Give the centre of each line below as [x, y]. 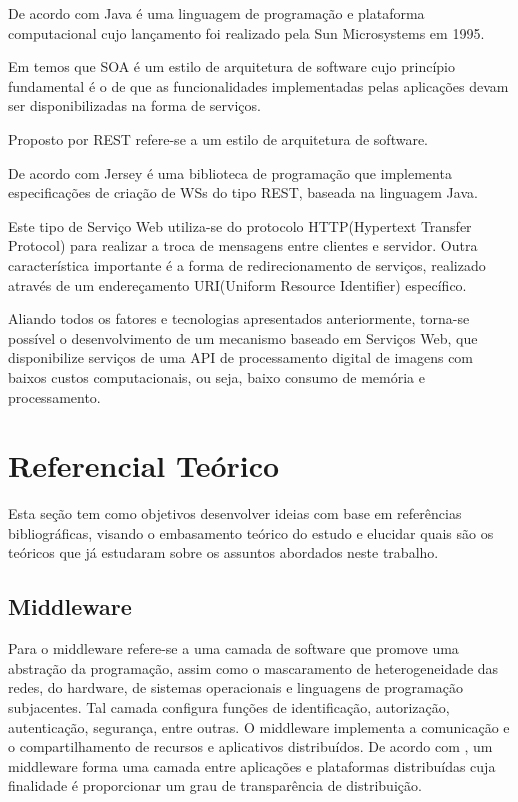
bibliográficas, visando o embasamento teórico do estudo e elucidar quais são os [251, 532]
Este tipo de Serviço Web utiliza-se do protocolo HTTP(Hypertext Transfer [240, 225]
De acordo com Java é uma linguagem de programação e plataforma [216, 13]
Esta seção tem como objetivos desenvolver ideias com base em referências [235, 513]
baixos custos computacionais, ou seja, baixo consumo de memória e [216, 376]
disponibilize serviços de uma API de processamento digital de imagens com [241, 357]
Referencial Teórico [144, 465]
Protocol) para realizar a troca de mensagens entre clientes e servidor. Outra [243, 245]
